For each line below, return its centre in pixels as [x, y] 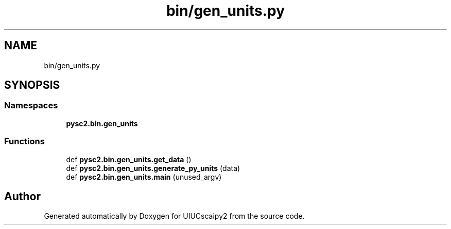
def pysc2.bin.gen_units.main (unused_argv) [144, 177]
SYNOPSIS [32, 85]
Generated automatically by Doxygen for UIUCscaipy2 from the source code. [174, 216]
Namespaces [31, 106]
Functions [24, 141]
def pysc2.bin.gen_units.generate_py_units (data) [153, 168]
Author [22, 196]
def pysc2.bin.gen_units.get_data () [129, 159]
